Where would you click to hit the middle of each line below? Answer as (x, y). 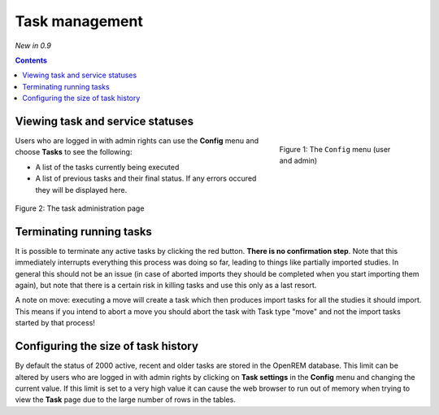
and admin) (298, 161)
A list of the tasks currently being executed (107, 167)
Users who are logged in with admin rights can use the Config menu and (137, 141)
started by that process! (55, 323)
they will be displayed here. (81, 190)
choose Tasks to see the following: (74, 152)
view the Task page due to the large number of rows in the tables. (125, 400)
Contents (31, 60)
